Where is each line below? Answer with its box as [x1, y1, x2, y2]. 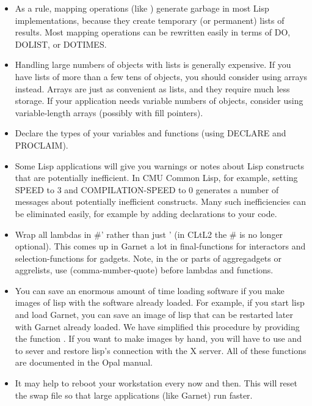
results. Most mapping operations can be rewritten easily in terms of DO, [15, 26, 291, 39]
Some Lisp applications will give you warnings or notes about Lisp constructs [15, 159, 304, 172]
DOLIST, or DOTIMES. [15, 37, 107, 50]
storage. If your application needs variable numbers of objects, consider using [15, 94, 303, 107]
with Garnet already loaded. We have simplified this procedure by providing [15, 320, 300, 333]
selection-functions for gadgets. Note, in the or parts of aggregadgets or [15, 251, 281, 264]
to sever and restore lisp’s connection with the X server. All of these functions [15, 344, 307, 356]
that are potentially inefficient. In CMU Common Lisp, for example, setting [15, 171, 298, 184]
